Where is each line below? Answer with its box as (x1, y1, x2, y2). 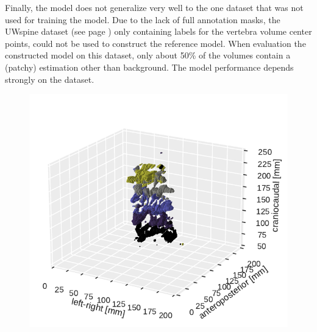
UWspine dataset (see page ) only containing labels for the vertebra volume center (5, 25, 312, 38)
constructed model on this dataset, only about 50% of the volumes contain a (5, 49, 291, 62)
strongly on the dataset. (5, 72, 94, 85)
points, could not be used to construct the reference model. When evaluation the (5, 37, 306, 49)
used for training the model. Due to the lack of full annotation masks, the (5, 13, 280, 26)
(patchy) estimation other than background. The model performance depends (5, 60, 294, 73)
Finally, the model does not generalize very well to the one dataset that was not (5, 1, 304, 13)
